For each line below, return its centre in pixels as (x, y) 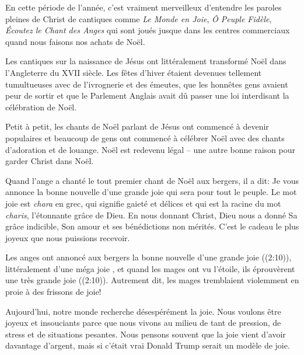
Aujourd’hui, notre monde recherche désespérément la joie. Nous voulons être (143, 311)
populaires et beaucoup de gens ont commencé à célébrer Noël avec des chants (145, 138)
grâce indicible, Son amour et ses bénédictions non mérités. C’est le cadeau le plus (152, 226)
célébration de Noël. (41, 107)
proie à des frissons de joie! (53, 292)
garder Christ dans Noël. (50, 161)
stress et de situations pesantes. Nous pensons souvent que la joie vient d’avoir (146, 334)
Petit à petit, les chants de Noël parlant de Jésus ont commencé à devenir (137, 126)
